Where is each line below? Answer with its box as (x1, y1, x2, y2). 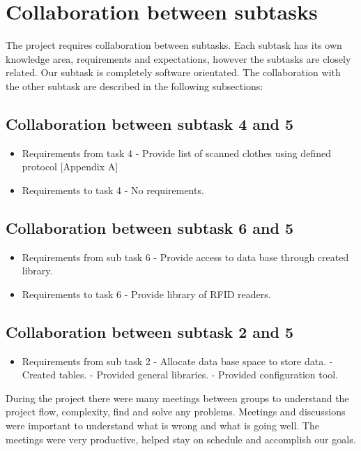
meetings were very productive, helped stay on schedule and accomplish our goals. (6, 431, 356, 446)
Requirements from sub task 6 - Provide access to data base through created (22, 249, 349, 264)
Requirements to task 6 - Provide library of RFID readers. (22, 286, 271, 301)
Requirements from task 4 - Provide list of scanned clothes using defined (22, 145, 331, 160)
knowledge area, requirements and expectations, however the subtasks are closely (6, 51, 351, 66)
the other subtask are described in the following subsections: (6, 78, 263, 93)
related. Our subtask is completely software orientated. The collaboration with (6, 65, 341, 80)
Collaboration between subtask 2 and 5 (6, 320, 294, 342)
